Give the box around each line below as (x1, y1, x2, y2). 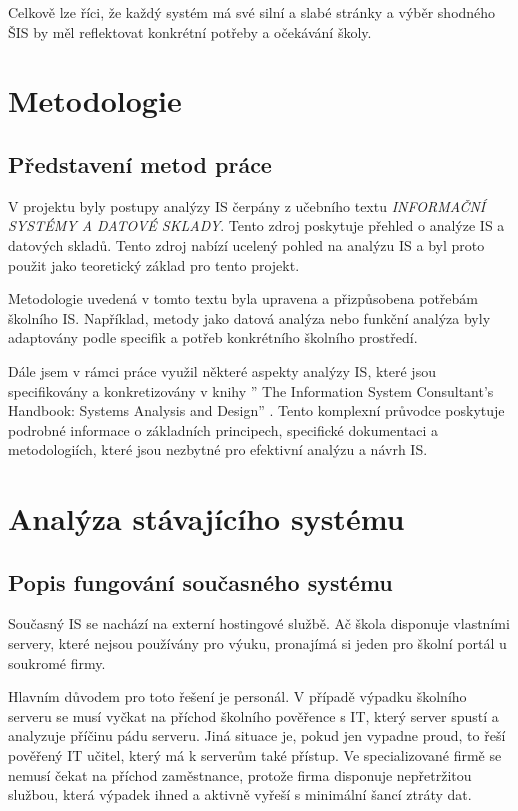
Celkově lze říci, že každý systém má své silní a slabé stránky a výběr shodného (8, 2, 496, 22)
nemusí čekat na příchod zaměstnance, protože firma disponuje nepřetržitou (8, 764, 472, 785)
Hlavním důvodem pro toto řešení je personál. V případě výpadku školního (8, 686, 467, 707)
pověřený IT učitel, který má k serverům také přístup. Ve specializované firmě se (8, 745, 502, 766)
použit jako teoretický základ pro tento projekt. (8, 254, 300, 275)
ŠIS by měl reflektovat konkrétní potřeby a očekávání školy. (8, 21, 372, 42)
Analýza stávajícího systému (8, 498, 405, 539)
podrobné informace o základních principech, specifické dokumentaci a (8, 419, 438, 440)
